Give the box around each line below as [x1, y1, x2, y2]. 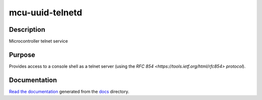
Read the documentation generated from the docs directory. [9, 88, 130, 94]
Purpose [9, 50, 35, 59]
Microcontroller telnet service [9, 38, 68, 44]
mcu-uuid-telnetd [9, 7, 82, 18]
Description [9, 25, 46, 34]
